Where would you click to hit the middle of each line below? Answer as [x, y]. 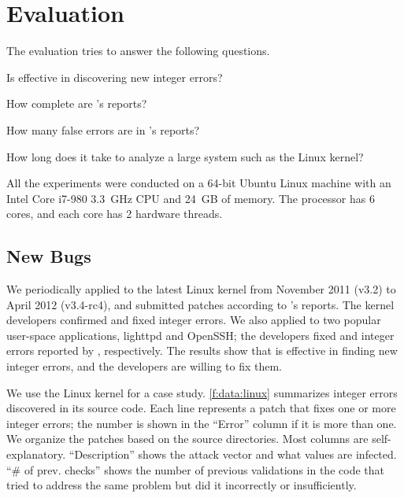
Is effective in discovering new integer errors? [115, 77]
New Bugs [49, 256]
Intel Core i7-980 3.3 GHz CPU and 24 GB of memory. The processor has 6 [191, 198]
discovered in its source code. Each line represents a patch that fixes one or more [201, 408]
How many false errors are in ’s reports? [103, 129]
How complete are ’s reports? [77, 103]
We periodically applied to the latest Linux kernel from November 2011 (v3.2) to [201, 289]
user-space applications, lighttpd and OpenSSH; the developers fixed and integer [200, 335]
